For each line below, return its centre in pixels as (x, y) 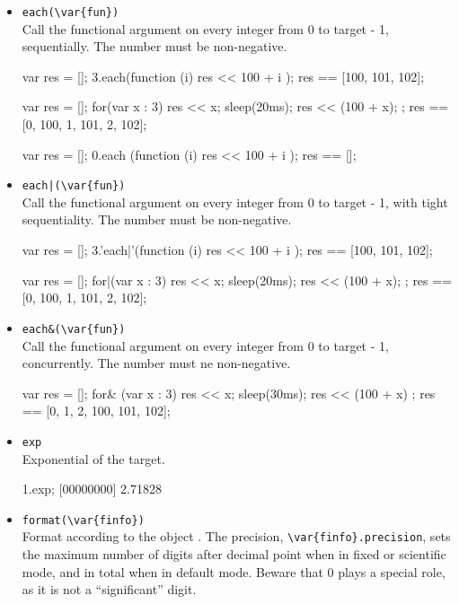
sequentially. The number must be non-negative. (154, 46)
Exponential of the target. (93, 458)
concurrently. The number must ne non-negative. (156, 363)
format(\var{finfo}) (83, 520)
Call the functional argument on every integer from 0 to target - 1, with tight (235, 201)
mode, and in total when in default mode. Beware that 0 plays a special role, (234, 571)
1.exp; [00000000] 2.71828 (92, 489)
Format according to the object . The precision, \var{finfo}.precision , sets (236, 536)
